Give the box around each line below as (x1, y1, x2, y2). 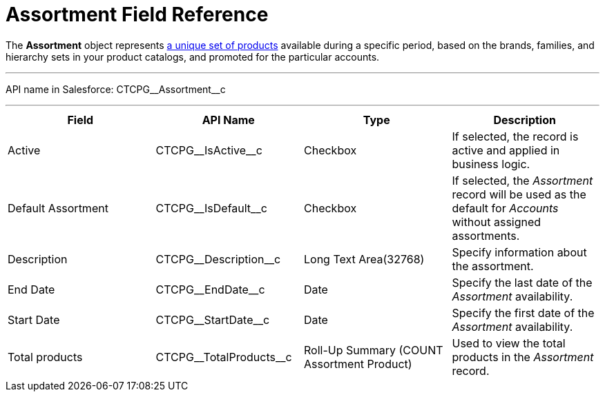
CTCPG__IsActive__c (155, 143, 262, 157)
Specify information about (452, 245, 587, 259)
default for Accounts (452, 201, 559, 215)
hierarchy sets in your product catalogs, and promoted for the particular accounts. (6, 50, 380, 63)
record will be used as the (452, 187, 586, 201)
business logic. (452, 156, 530, 171)
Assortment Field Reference (6, 3, 269, 26)
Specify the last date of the (452, 275, 593, 289)
